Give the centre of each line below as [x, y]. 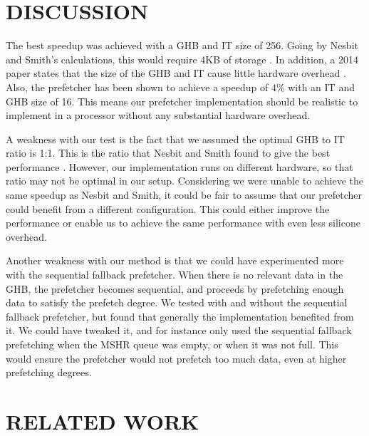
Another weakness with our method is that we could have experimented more [175, 260]
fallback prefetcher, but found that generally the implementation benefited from [180, 316]
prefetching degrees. [49, 372]
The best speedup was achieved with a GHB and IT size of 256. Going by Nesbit [182, 45]
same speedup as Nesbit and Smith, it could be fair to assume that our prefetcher [184, 195]
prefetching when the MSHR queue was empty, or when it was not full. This [172, 344]
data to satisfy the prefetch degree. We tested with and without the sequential [177, 302]
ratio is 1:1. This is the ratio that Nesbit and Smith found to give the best [168, 153]
